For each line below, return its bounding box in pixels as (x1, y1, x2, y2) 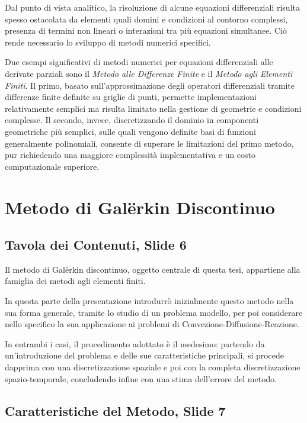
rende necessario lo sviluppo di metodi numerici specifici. (5, 35, 211, 48)
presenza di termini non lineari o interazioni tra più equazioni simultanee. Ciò (5, 24, 287, 37)
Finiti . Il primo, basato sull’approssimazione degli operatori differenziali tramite (5, 79, 295, 91)
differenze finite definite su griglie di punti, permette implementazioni (5, 91, 257, 103)
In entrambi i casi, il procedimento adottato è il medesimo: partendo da (5, 337, 265, 350)
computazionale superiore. (5, 160, 100, 172)
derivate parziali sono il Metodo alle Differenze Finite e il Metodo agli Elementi (5, 67, 293, 79)
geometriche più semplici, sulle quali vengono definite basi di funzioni (5, 125, 256, 137)
